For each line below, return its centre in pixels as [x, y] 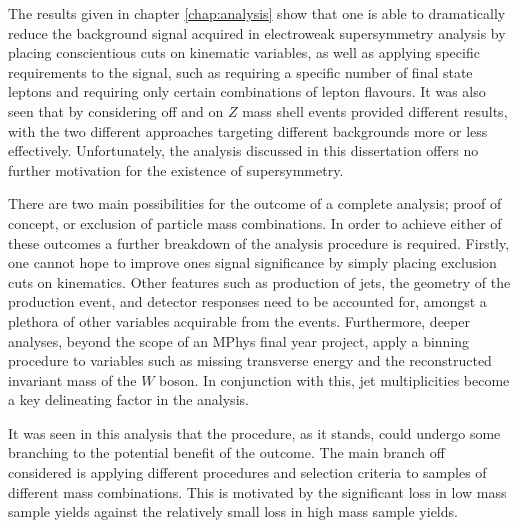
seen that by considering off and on [116, 110]
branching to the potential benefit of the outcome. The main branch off [226, 452]
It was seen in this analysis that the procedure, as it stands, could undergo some [254, 432]
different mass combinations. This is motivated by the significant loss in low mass [257, 491]
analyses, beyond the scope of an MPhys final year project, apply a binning [239, 340]
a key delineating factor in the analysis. [128, 399]
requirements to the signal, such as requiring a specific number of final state [240, 71]
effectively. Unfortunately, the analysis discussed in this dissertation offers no [243, 150]
